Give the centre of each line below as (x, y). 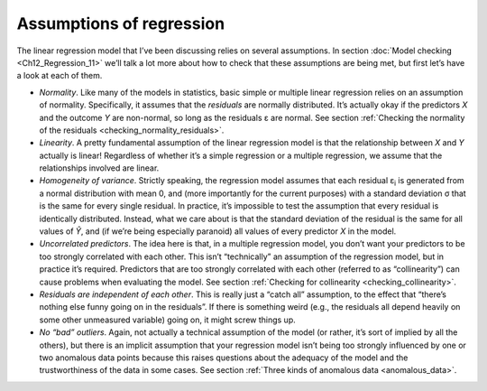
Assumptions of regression (121, 23)
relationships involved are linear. (99, 168)
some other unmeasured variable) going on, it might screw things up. (168, 320)
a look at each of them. (60, 76)
